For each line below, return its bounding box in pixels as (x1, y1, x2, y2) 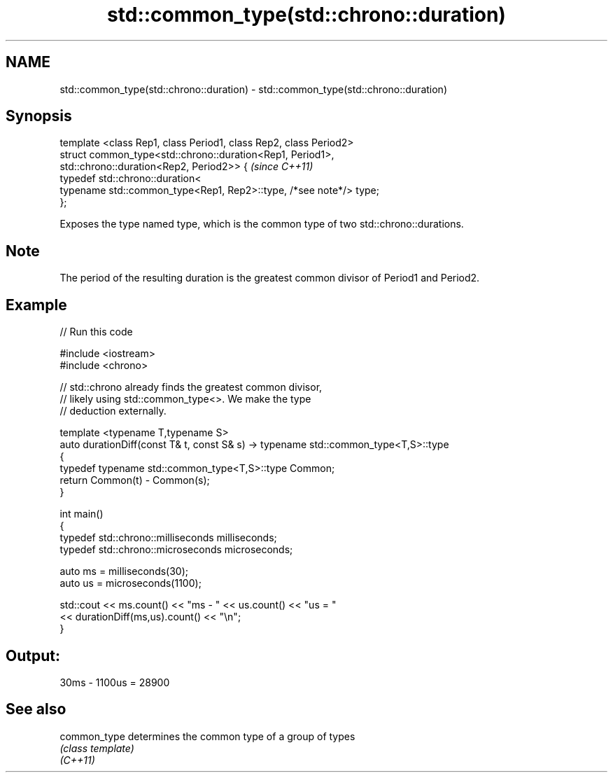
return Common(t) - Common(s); (59, 474, 210, 487)
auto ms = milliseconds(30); (59, 565, 189, 578)
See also (6, 700, 66, 718)
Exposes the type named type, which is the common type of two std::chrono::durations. (59, 218, 464, 230)
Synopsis (6, 107, 72, 125)
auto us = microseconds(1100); (59, 577, 202, 590)
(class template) (59, 742, 134, 754)
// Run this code (59, 326, 133, 338)
